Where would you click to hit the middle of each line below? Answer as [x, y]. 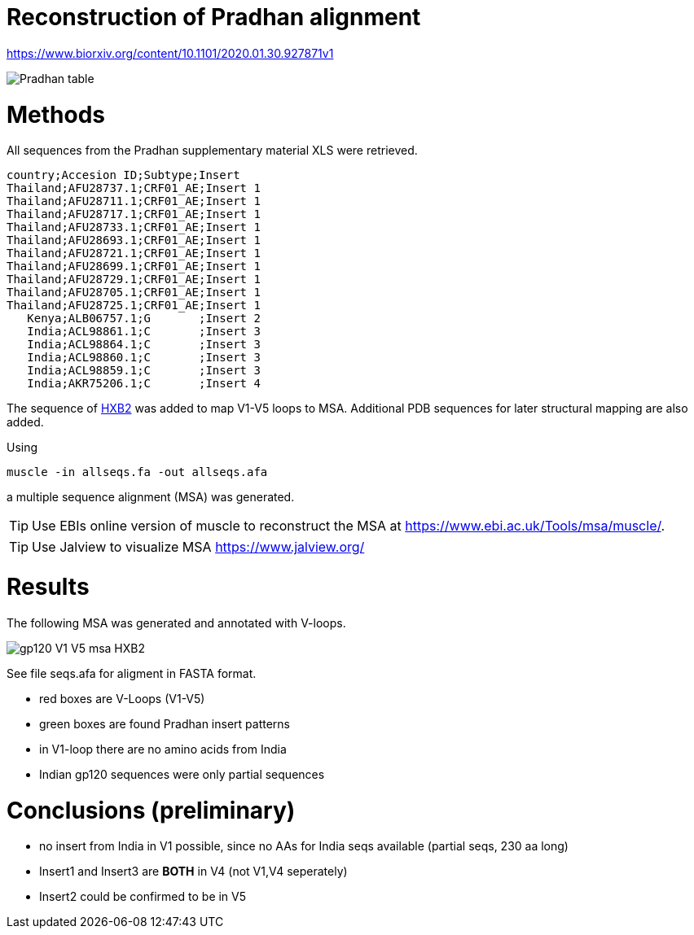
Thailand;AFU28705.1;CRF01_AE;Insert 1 [134, 293]
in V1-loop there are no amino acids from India [163, 749]
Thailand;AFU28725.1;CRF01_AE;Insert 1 [134, 306]
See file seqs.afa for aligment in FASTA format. [132, 673]
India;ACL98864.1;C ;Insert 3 [144, 345]
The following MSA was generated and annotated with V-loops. [176, 623]
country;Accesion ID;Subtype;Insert [123, 175]
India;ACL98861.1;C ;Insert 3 [144, 332]
